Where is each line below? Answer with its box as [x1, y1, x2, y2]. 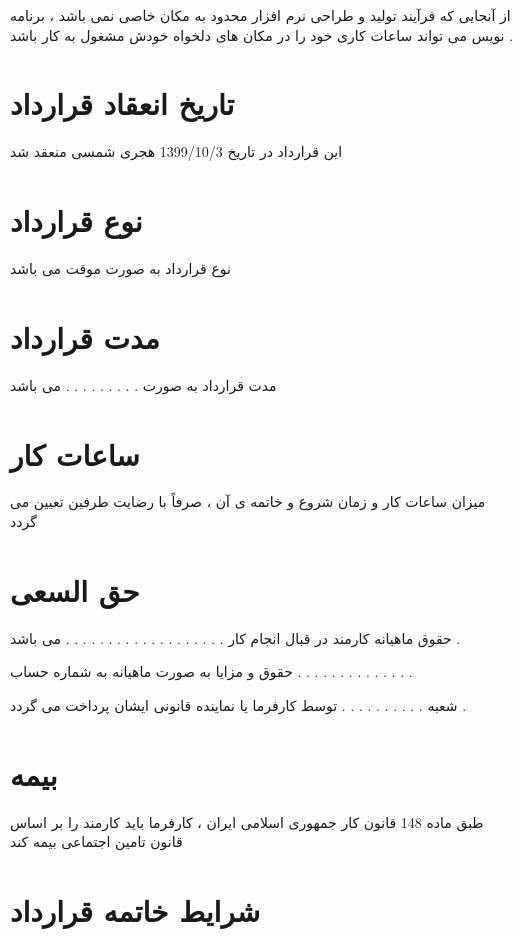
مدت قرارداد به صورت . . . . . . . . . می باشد [10, 374, 277, 395]
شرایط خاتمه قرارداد [10, 890, 261, 931]
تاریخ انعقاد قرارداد [10, 83, 235, 124]
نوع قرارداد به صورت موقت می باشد [10, 258, 231, 279]
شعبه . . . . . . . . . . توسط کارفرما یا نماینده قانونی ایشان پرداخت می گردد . [10, 694, 467, 715]
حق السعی [10, 569, 140, 610]
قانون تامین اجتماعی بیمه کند [10, 831, 183, 852]
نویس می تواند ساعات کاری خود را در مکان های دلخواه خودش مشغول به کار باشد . [10, 24, 514, 45]
